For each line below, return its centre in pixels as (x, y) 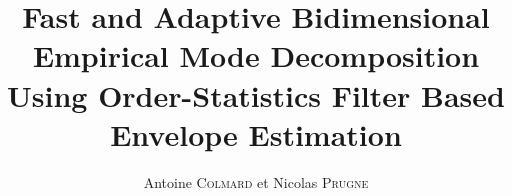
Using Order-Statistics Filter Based (256, 94)
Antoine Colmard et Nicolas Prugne (256, 181)
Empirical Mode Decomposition (256, 55)
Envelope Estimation (256, 133)
